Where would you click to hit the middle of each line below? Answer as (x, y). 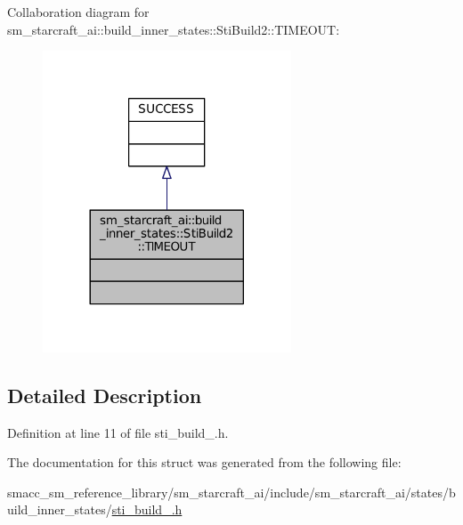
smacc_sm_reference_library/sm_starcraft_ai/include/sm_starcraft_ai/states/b (231, 492)
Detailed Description (105, 395)
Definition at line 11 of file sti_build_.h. (118, 432)
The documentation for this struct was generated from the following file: (204, 462)
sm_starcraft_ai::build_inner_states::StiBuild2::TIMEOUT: (174, 29)
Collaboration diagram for (78, 12)
